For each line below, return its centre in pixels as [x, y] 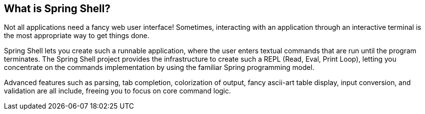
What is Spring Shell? [57, 9]
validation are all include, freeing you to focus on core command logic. [118, 91]
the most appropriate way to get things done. [77, 36]
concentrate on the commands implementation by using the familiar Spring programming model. [159, 68]
